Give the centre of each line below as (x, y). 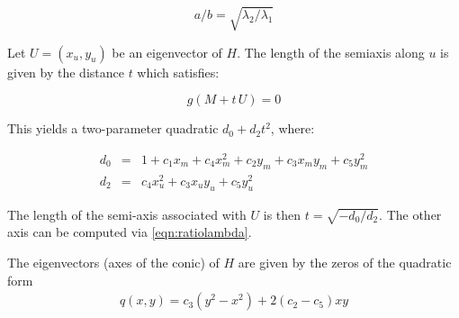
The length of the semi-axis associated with (127, 214)
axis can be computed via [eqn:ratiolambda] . (130, 232)
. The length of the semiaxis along (331, 52)
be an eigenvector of (167, 52)
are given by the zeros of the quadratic (345, 262)
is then (282, 214)
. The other (410, 214)
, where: (292, 128)
